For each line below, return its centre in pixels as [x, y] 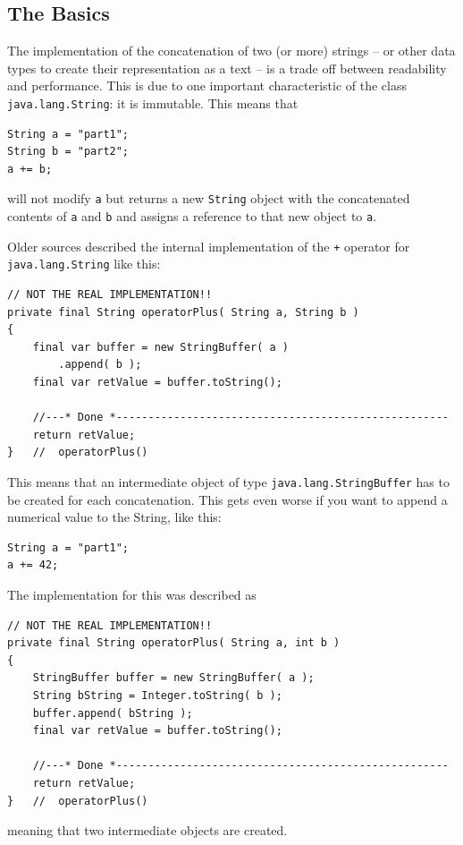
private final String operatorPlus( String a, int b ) [174, 643]
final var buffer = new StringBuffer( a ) [160, 347]
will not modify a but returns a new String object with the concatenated [209, 198]
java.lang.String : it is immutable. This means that [153, 102]
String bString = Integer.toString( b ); [157, 695]
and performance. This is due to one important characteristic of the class [207, 85]
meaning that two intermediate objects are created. [147, 830]
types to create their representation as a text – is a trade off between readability [227, 68]
